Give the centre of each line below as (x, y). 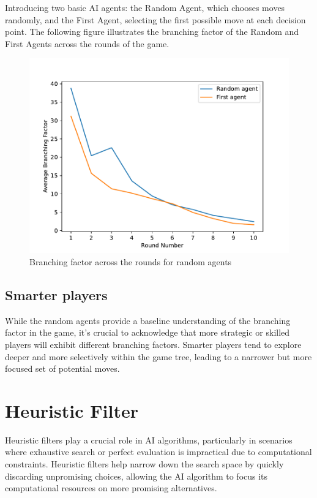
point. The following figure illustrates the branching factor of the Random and (152, 32)
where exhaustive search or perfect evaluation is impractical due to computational (158, 452)
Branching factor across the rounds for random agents (131, 261)
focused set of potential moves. (62, 368)
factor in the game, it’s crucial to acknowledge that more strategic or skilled (147, 332)
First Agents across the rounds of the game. (87, 43)
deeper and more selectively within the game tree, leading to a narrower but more (158, 356)
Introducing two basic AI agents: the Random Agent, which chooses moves (145, 7)
